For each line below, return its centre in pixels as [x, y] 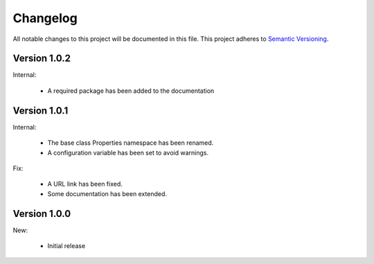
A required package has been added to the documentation [131, 91]
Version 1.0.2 [42, 59]
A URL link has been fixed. [85, 184]
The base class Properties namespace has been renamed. [131, 143]
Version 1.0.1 [41, 111]
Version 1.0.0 [42, 214]
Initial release [66, 246]
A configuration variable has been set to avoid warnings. [128, 152]
